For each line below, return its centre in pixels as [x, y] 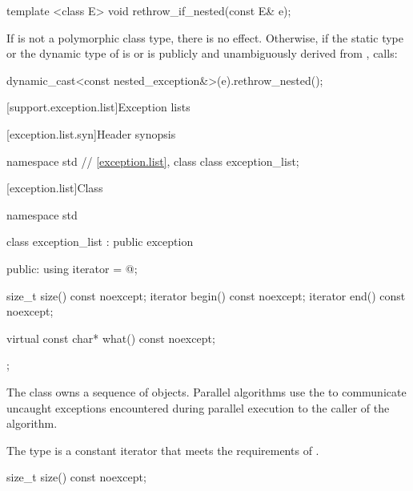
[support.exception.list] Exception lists [98, 107]
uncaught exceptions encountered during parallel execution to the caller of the [198, 407]
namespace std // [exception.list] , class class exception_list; [153, 161]
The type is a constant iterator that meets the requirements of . [163, 450]
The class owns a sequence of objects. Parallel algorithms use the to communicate [206, 391]
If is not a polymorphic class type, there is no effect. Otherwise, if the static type [205, 37]
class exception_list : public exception [100, 241]
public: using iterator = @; [72, 268]
